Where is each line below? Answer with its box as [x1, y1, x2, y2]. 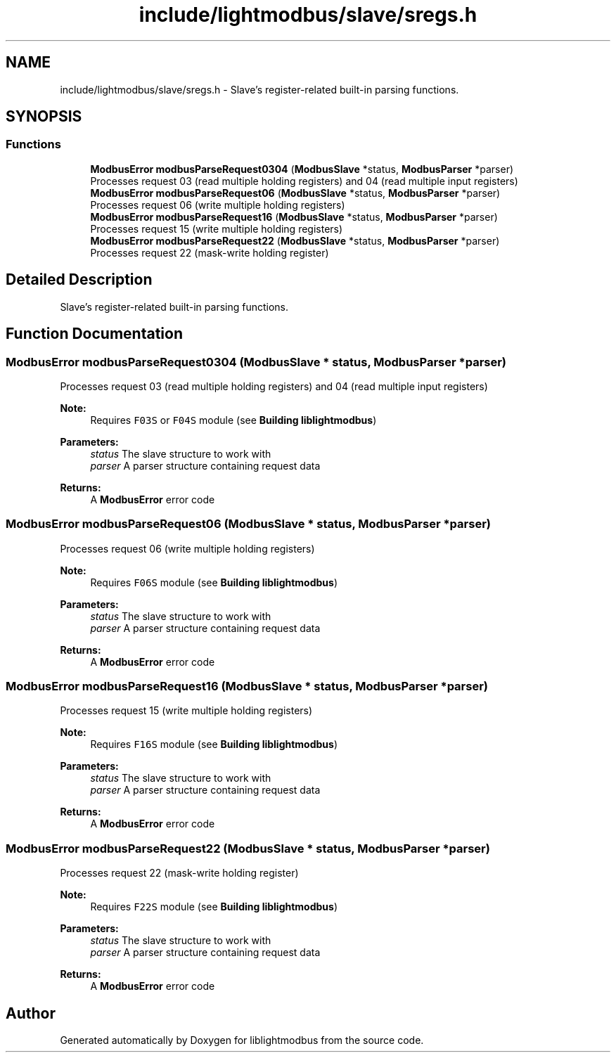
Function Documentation [6, 325, 183, 343]
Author [6, 1004, 56, 1022]
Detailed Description [6, 271, 153, 289]
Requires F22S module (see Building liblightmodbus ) [90, 901, 338, 913]
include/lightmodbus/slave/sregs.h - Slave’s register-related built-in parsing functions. [60, 83, 459, 96]
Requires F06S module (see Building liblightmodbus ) [90, 576, 338, 588]
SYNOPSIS [6, 108, 82, 126]
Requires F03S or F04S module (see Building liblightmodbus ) [90, 413, 377, 426]
